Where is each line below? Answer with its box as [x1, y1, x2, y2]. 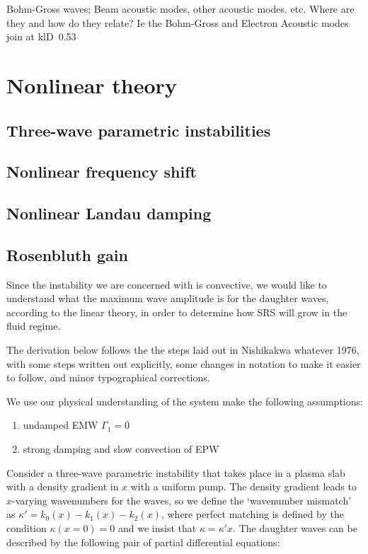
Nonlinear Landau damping [6, 202, 212, 224]
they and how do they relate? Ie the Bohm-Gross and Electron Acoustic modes [6, 15, 349, 30]
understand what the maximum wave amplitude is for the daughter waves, [6, 291, 329, 306]
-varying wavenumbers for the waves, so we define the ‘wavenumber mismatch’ [12, 492, 352, 507]
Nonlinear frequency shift [6, 161, 197, 183]
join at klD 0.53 [6, 29, 76, 44]
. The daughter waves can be [233, 521, 357, 536]
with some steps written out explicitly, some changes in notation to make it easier [6, 356, 361, 371]
